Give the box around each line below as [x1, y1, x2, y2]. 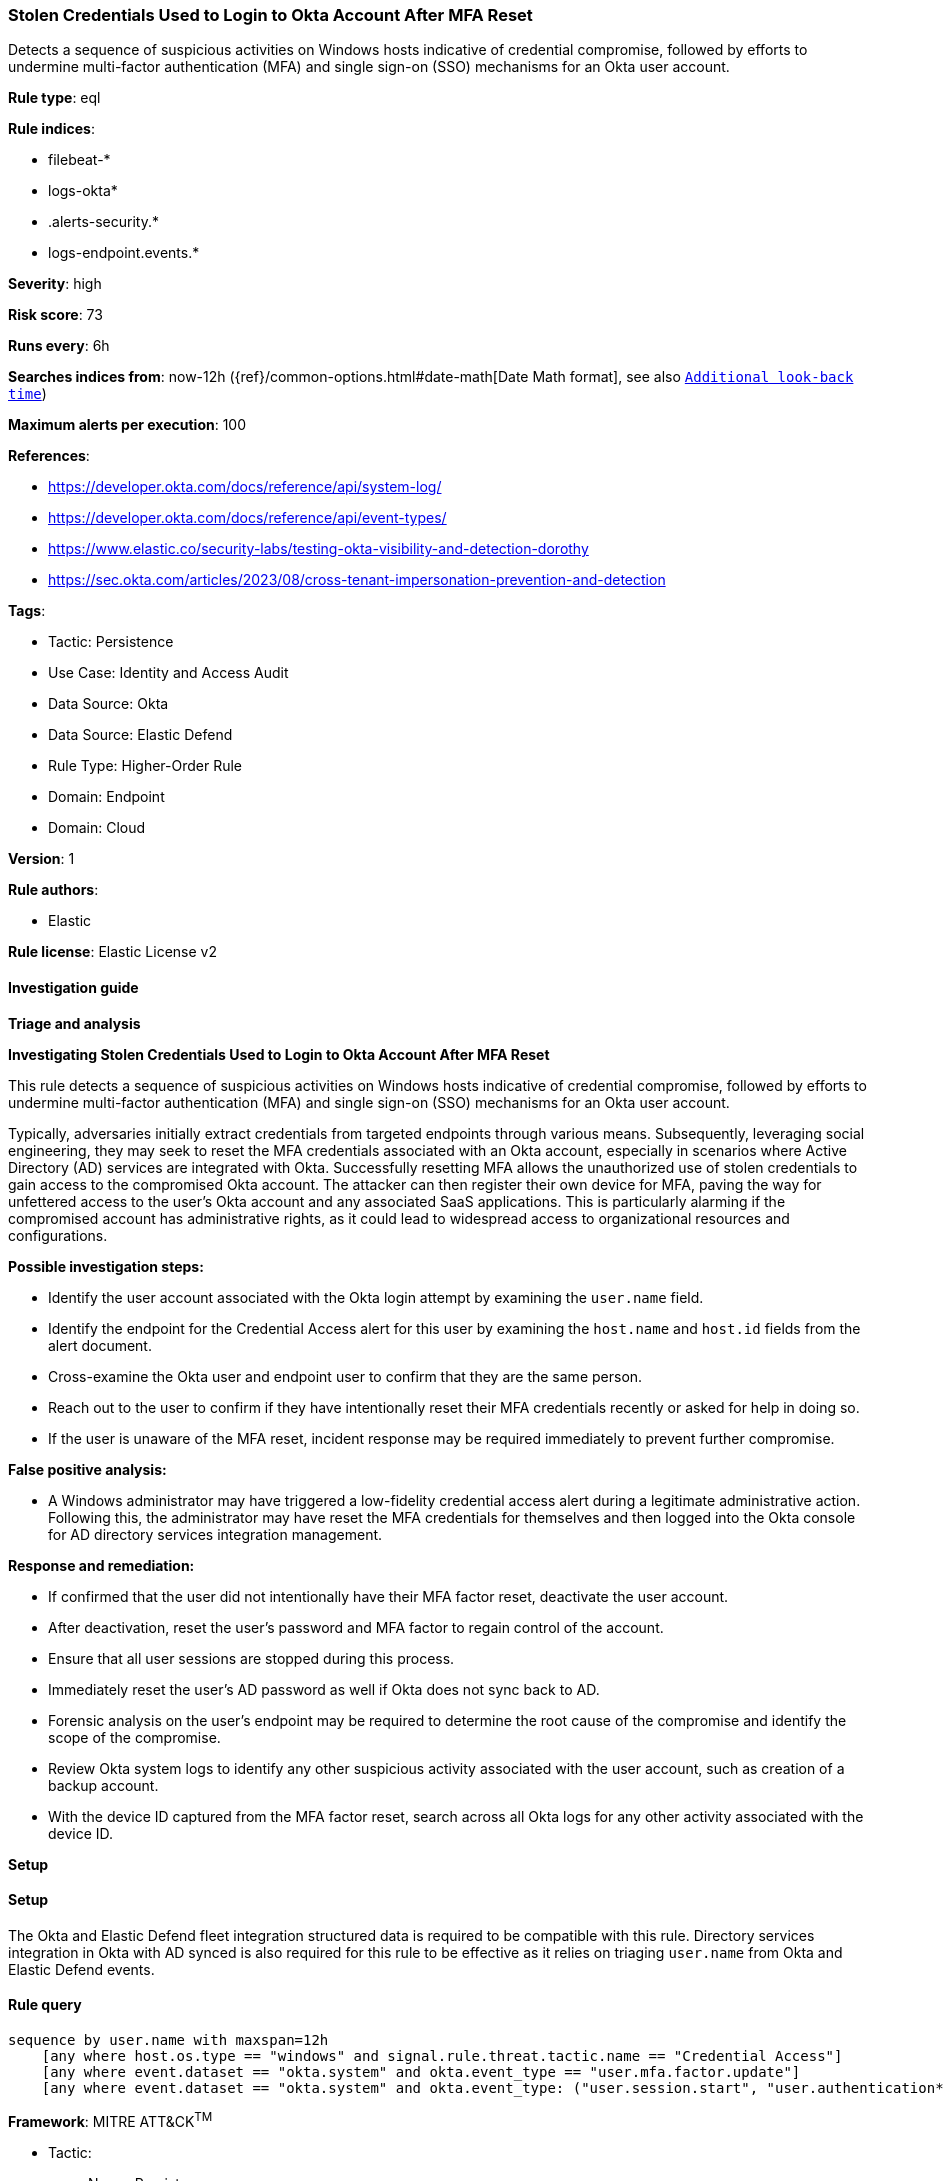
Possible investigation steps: [8, 1257, 204, 1275]
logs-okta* [48, 182, 118, 200]
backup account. [48, 1776, 159, 1794]
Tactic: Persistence [48, 633, 174, 651]
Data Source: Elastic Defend [48, 726, 233, 744]
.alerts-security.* [48, 213, 159, 231]
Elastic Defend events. [8, 1960, 155, 1978]
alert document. [48, 1336, 152, 1354]
